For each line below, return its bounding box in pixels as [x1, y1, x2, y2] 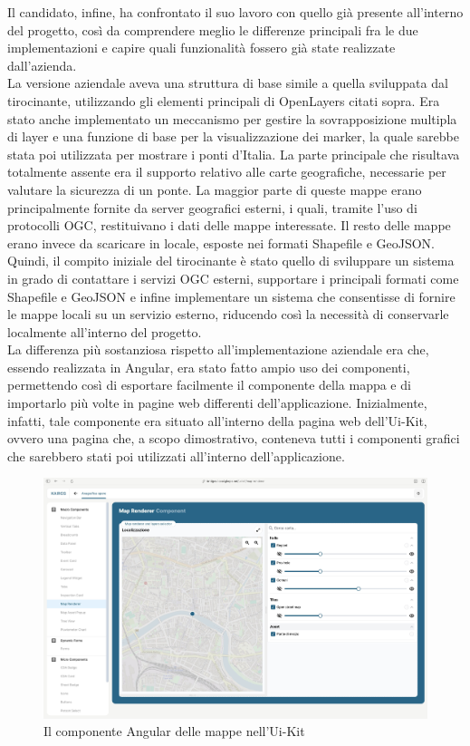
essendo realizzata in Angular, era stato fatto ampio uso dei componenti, [7, 357, 410, 376]
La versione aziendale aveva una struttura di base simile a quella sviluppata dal [7, 73, 448, 92]
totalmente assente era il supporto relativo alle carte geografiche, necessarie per [7, 162, 446, 181]
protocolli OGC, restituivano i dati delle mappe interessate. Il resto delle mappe [7, 216, 451, 235]
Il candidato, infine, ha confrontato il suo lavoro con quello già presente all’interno [7, 3, 464, 21]
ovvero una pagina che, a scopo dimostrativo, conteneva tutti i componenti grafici [7, 429, 460, 448]
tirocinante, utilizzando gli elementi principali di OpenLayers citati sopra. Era [7, 91, 440, 110]
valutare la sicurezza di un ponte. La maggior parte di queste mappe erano [7, 179, 422, 199]
